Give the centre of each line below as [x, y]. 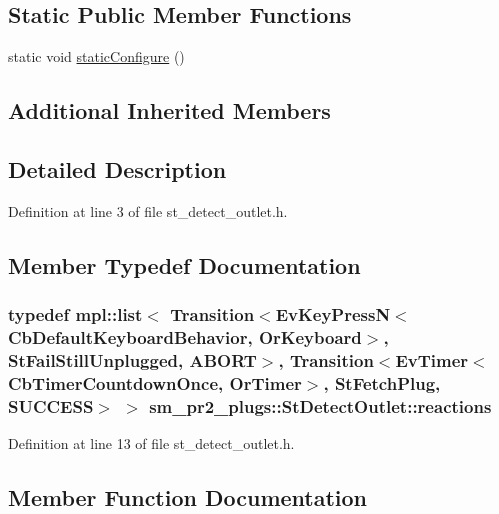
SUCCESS [51, 405]
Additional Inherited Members [169, 110]
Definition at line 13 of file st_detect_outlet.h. [151, 443]
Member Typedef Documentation [184, 264]
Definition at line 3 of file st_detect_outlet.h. [148, 210]
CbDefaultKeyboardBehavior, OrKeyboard [185, 337]
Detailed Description [117, 168]
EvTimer [432, 359]
